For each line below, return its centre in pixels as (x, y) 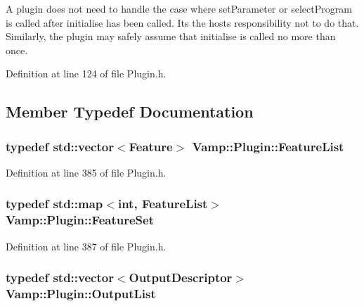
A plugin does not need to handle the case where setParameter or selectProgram (179, 8)
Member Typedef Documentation (130, 111)
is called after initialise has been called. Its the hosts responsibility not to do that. (182, 22)
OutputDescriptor (181, 278)
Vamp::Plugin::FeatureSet (80, 220)
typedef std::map (54, 204)
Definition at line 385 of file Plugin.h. (86, 172)
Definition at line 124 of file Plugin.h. (86, 74)
